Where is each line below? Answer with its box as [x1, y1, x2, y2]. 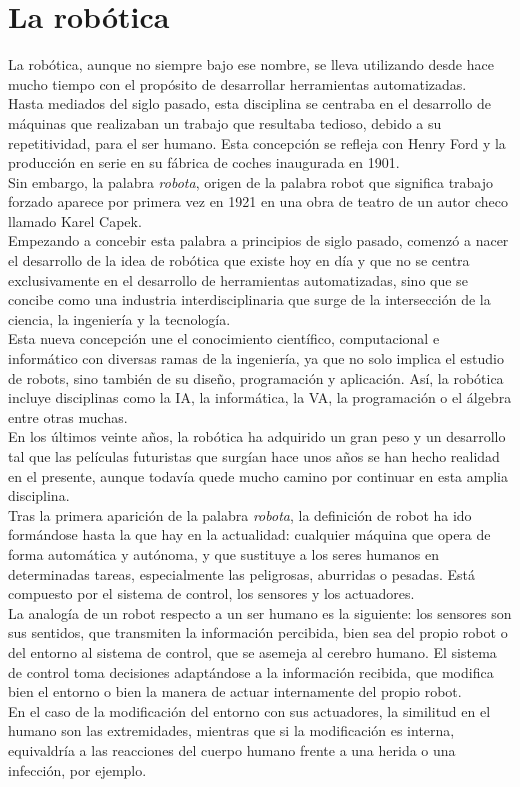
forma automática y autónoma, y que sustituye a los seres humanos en [8, 543, 440, 564]
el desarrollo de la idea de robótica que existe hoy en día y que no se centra [8, 250, 470, 271]
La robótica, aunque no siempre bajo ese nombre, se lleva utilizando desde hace [8, 54, 494, 75]
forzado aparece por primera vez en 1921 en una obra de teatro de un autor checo [8, 191, 509, 212]
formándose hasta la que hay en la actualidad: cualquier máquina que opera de [8, 524, 491, 545]
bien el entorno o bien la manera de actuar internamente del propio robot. [8, 681, 462, 702]
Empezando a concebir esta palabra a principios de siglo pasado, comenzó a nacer [8, 230, 509, 251]
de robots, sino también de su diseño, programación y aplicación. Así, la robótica [8, 367, 504, 388]
